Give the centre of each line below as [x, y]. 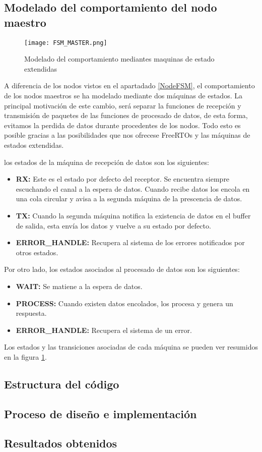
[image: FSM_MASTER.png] [66, 43]
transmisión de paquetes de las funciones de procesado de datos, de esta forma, [126, 115]
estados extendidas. [34, 145]
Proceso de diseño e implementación [101, 413]
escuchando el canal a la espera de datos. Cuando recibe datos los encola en [133, 188]
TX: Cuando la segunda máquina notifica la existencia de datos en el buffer [133, 215]
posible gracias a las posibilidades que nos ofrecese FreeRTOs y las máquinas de [127, 135]
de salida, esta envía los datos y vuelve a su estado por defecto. [113, 225]
